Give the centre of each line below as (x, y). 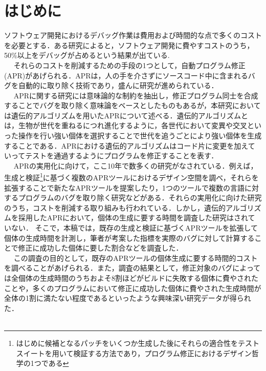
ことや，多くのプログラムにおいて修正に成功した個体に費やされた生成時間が (133, 288)
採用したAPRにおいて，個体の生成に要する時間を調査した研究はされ (133, 218)
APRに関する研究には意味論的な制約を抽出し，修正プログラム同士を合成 (136, 95)
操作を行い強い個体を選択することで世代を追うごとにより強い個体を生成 (140, 136)
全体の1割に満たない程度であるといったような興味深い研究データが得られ (128, 298)
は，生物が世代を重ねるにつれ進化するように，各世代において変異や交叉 (126, 125)
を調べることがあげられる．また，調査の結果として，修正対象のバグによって (132, 268)
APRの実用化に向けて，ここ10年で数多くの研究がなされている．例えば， (136, 165)
